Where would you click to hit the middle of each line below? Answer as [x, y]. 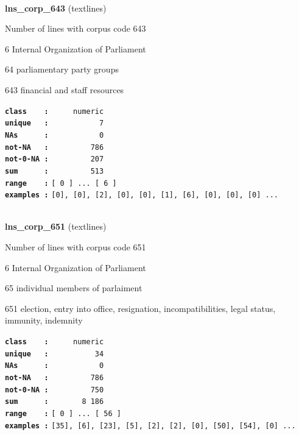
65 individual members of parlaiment [74, 288]
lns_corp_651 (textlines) [56, 226]
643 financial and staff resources [65, 89]
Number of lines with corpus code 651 [76, 247]
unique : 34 [55, 354]
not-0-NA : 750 [55, 390]
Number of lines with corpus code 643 [76, 28]
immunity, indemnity [44, 320]
